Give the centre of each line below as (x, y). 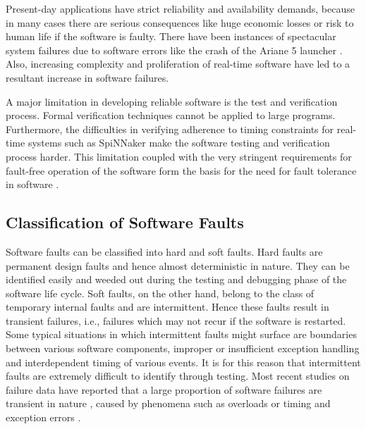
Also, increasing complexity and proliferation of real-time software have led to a (178, 64)
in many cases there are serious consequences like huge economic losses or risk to (180, 22)
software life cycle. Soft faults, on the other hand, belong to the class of (160, 293)
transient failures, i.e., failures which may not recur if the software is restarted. (176, 320)
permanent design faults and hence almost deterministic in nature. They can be (178, 265)
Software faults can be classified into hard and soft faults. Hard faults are (164, 251)
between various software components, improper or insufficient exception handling (183, 348)
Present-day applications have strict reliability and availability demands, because (180, 8)
